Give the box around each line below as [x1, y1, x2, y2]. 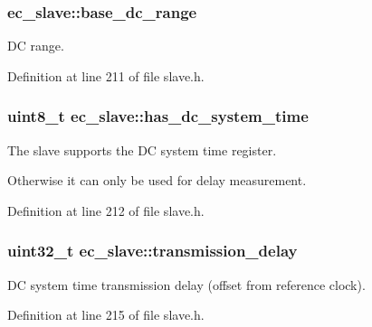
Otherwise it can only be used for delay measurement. [7, 171, 307, 190]
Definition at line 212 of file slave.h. [7, 201, 205, 220]
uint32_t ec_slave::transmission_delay [7, 239, 298, 262]
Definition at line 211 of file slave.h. [7, 66, 205, 85]
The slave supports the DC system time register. [7, 140, 277, 159]
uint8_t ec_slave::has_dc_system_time [7, 105, 309, 127]
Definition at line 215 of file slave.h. [7, 305, 205, 324]
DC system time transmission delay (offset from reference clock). [7, 275, 366, 294]
